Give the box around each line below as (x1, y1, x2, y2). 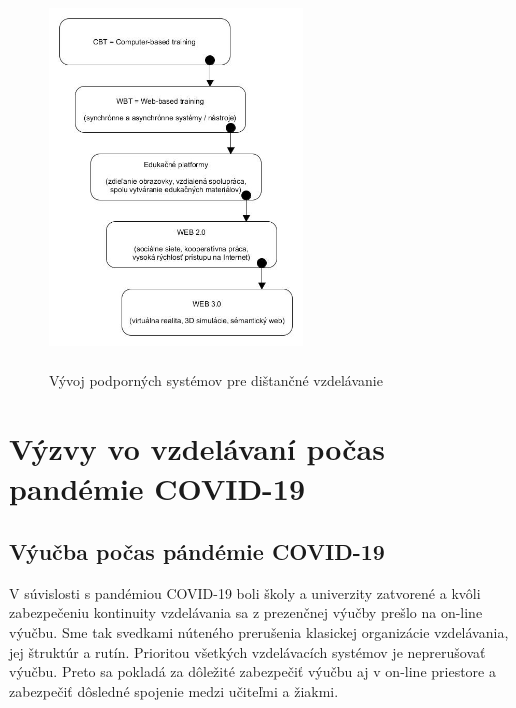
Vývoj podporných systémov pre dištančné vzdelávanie (49, 369, 383, 390)
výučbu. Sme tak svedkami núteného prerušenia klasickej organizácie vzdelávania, (9, 622, 509, 643)
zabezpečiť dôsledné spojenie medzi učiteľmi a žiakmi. (9, 680, 339, 701)
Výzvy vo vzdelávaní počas (9, 428, 385, 469)
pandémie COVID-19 (9, 467, 306, 508)
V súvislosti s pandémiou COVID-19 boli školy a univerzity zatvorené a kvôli (9, 582, 481, 603)
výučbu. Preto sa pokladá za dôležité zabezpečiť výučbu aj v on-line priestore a (9, 661, 496, 682)
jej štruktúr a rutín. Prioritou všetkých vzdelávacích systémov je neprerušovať (9, 641, 486, 662)
